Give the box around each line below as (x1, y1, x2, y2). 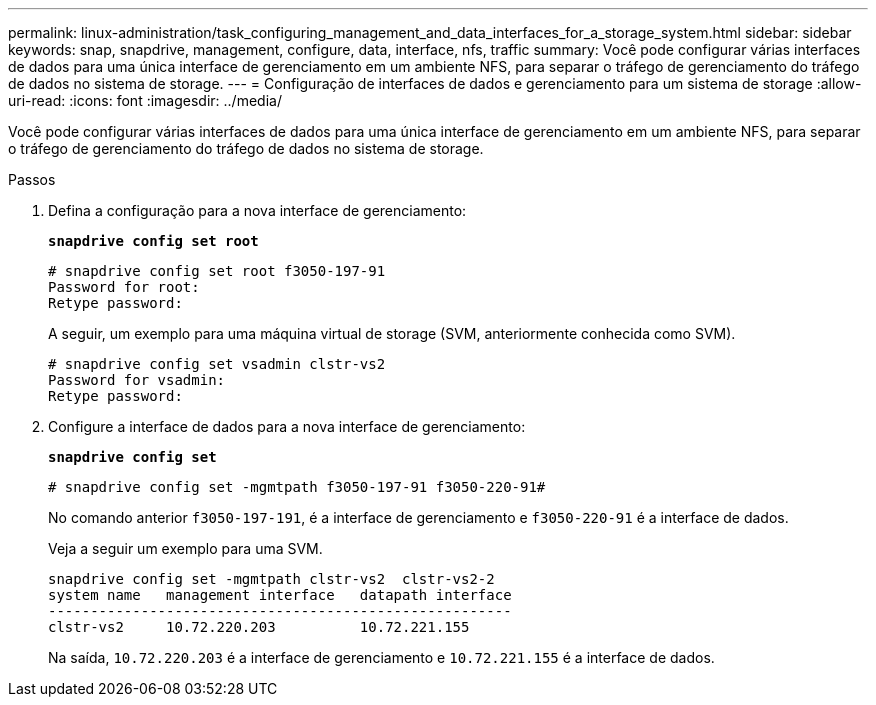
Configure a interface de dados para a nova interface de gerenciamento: (48, 418, 526, 435)
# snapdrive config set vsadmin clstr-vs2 (48, 356, 386, 372)
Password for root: (48, 279, 200, 295)
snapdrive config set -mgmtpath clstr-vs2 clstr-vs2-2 (48, 571, 495, 587)
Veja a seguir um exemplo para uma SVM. (48, 540, 323, 557)
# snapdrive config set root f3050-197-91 (48, 263, 386, 279)
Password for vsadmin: (48, 372, 226, 388)
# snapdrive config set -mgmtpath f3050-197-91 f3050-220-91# (48, 479, 546, 495)
